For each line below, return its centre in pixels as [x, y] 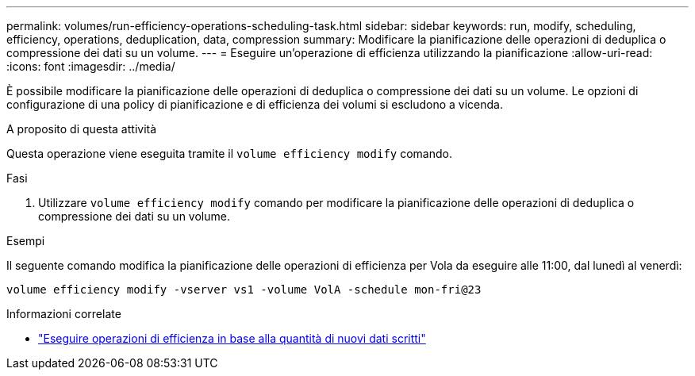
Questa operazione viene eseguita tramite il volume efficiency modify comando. [229, 153]
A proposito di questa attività [82, 129]
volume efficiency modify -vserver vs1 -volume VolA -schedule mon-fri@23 [244, 290]
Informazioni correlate [64, 314]
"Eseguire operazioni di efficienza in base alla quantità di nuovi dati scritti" [232, 338]
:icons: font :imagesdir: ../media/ [91, 66]
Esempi [26, 241]
